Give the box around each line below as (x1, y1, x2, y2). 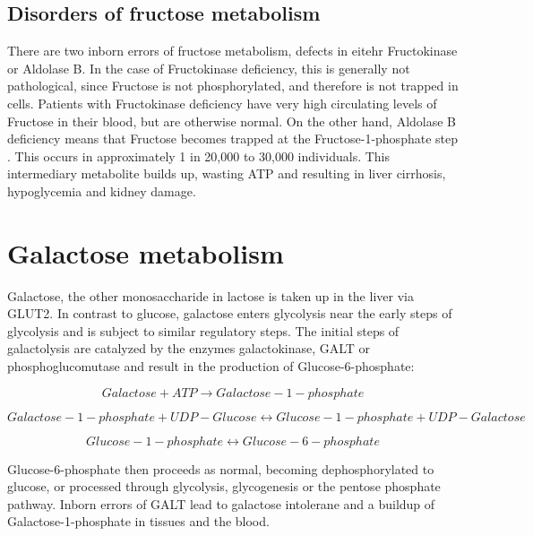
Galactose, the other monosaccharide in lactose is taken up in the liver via (7, 286, 414, 305)
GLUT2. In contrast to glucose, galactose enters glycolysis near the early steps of (7, 304, 452, 323)
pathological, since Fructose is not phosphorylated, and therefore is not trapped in (7, 76, 459, 95)
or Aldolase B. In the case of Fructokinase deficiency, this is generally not (7, 58, 410, 77)
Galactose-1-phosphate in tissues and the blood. (7, 512, 270, 531)
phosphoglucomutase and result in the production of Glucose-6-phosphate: (7, 357, 415, 376)
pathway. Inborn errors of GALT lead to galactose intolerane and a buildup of (7, 494, 435, 513)
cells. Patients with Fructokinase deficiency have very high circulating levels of (7, 93, 437, 112)
